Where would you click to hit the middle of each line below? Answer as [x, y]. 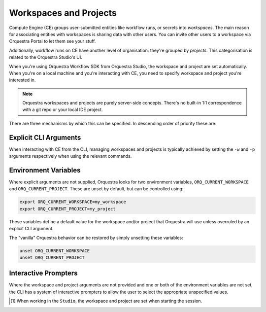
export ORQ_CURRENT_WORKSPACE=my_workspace [73, 202]
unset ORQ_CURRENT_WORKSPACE [55, 251]
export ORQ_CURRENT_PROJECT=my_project [67, 209]
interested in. [22, 80]
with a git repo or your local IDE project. [63, 110]
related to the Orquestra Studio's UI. [46, 57]
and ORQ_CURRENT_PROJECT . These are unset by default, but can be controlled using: [96, 189]
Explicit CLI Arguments [45, 137]
